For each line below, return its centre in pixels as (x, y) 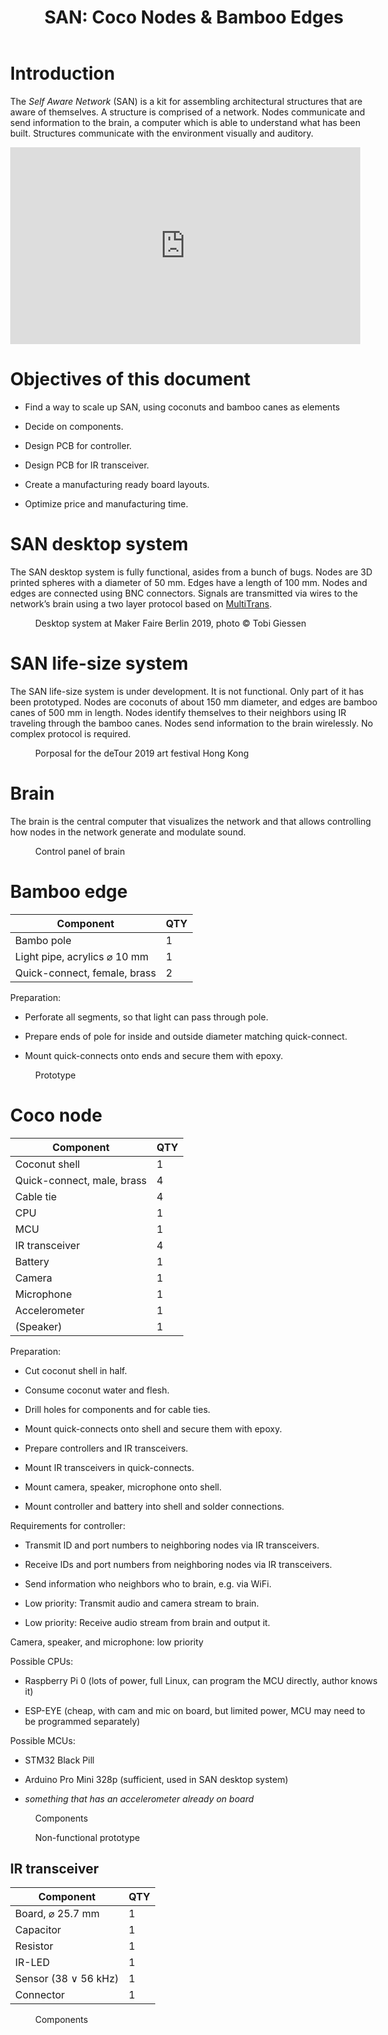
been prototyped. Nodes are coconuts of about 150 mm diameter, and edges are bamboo (194, 702)
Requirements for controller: (68, 1525)
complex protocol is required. (70, 733)
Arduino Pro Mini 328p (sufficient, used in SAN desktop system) (156, 1779)
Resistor (34, 1946)
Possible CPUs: (42, 1661)
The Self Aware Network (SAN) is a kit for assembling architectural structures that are (186, 101)
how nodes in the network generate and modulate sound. (128, 832)
